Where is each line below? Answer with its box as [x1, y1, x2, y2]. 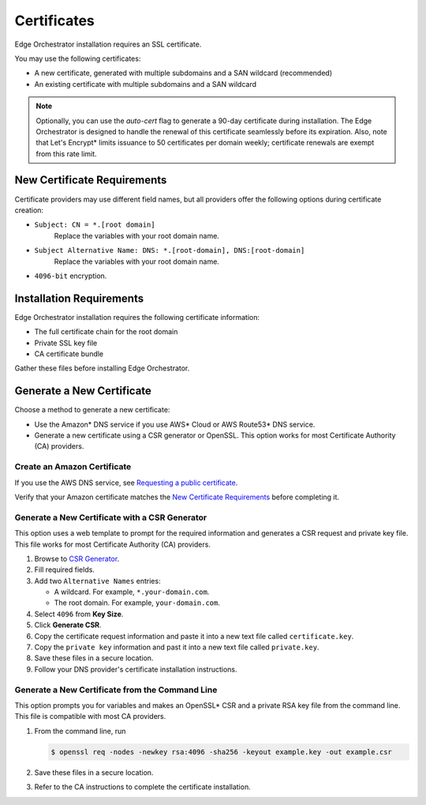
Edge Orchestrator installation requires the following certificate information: [14, 312, 260, 322]
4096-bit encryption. [34, 271, 107, 280]
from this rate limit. [35, 149, 98, 158]
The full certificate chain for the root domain [34, 327, 178, 337]
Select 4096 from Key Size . [34, 609, 124, 619]
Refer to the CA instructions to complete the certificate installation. [34, 782, 252, 792]
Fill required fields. [34, 565, 95, 574]
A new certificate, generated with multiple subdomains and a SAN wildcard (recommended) [34, 68, 333, 78]
